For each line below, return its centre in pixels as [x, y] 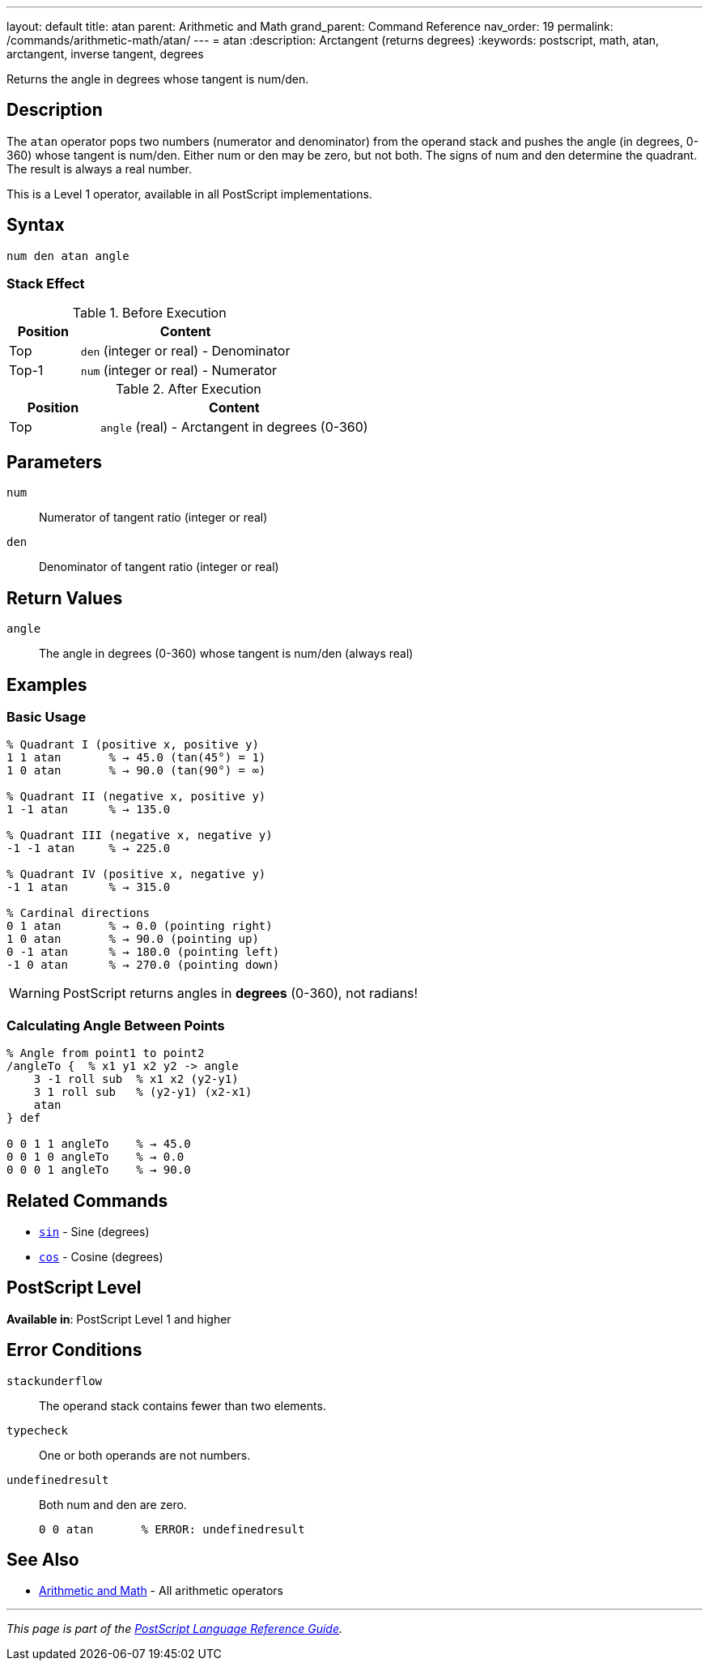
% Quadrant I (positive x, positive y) [133, 745]
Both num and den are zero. [113, 1504]
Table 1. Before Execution [149, 313]
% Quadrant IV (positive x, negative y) [136, 874]
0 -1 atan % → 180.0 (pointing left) [143, 952]
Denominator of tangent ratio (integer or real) [159, 567]
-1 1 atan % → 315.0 [89, 887]
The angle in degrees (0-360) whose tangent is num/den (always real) [226, 654]
